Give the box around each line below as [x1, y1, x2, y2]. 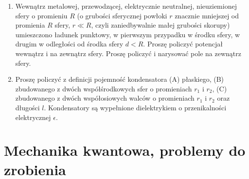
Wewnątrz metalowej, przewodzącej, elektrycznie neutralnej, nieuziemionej [15, 1, 237, 11]
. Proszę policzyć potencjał [143, 39, 223, 49]
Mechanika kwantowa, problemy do [4, 140, 246, 160]
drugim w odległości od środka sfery [15, 39, 124, 49]
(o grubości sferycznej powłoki [77, 10, 167, 20]
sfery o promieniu [15, 10, 68, 20]
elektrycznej [15, 112, 51, 122]
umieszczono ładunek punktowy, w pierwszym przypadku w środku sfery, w [15, 29, 240, 39]
